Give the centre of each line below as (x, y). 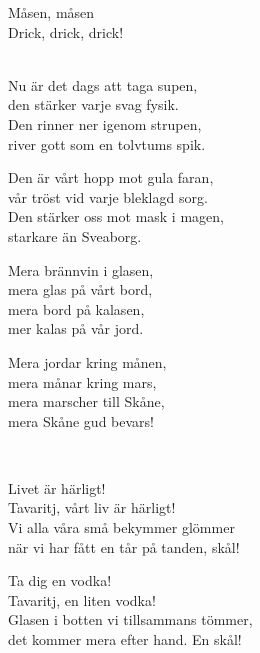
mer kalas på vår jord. (76, 328)
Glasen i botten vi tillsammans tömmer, (130, 619)
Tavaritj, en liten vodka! (82, 599)
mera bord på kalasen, (76, 308)
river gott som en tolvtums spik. (107, 143)
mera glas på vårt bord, (80, 289)
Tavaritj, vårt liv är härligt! (92, 507)
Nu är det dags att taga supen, (103, 84)
